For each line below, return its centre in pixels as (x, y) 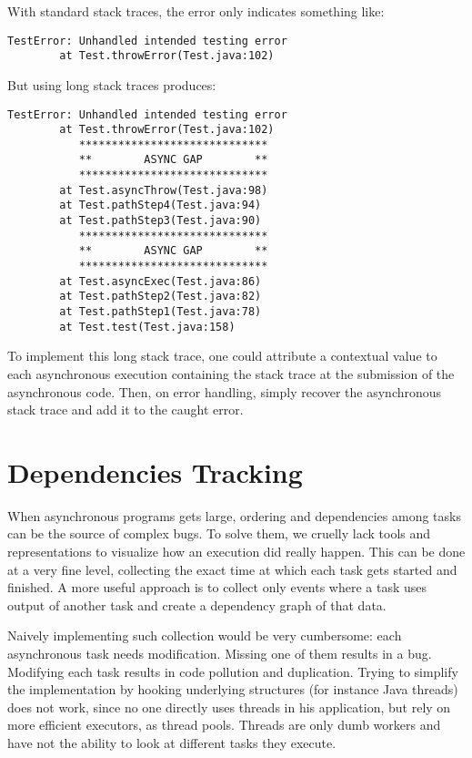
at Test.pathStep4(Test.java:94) (161, 205)
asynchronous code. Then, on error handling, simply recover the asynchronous (225, 391)
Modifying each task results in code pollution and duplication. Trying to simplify (233, 671)
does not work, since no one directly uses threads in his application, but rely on (229, 707)
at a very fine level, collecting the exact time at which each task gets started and (232, 569)
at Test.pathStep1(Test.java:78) (161, 312)
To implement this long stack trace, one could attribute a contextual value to (222, 356)
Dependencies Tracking (155, 471)
